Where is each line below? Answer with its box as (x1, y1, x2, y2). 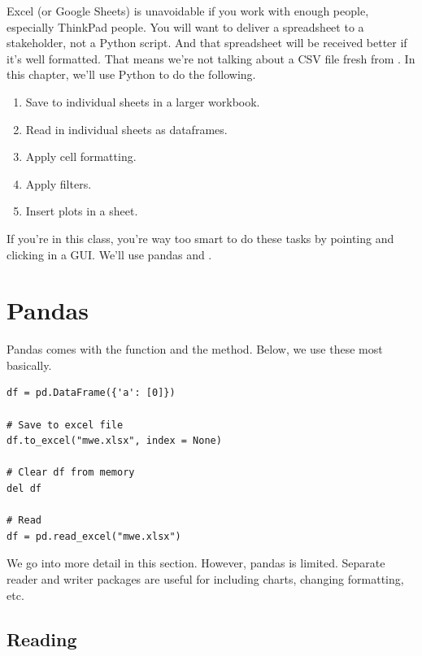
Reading (7, 626, 77, 651)
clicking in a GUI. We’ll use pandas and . (7, 245, 212, 263)
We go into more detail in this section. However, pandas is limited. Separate (7, 554, 385, 571)
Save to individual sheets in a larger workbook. (25, 93, 260, 110)
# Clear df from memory (7, 467, 135, 479)
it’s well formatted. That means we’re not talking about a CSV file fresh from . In (7, 50, 415, 67)
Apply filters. (25, 175, 92, 192)
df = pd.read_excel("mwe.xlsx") (7, 530, 181, 542)
